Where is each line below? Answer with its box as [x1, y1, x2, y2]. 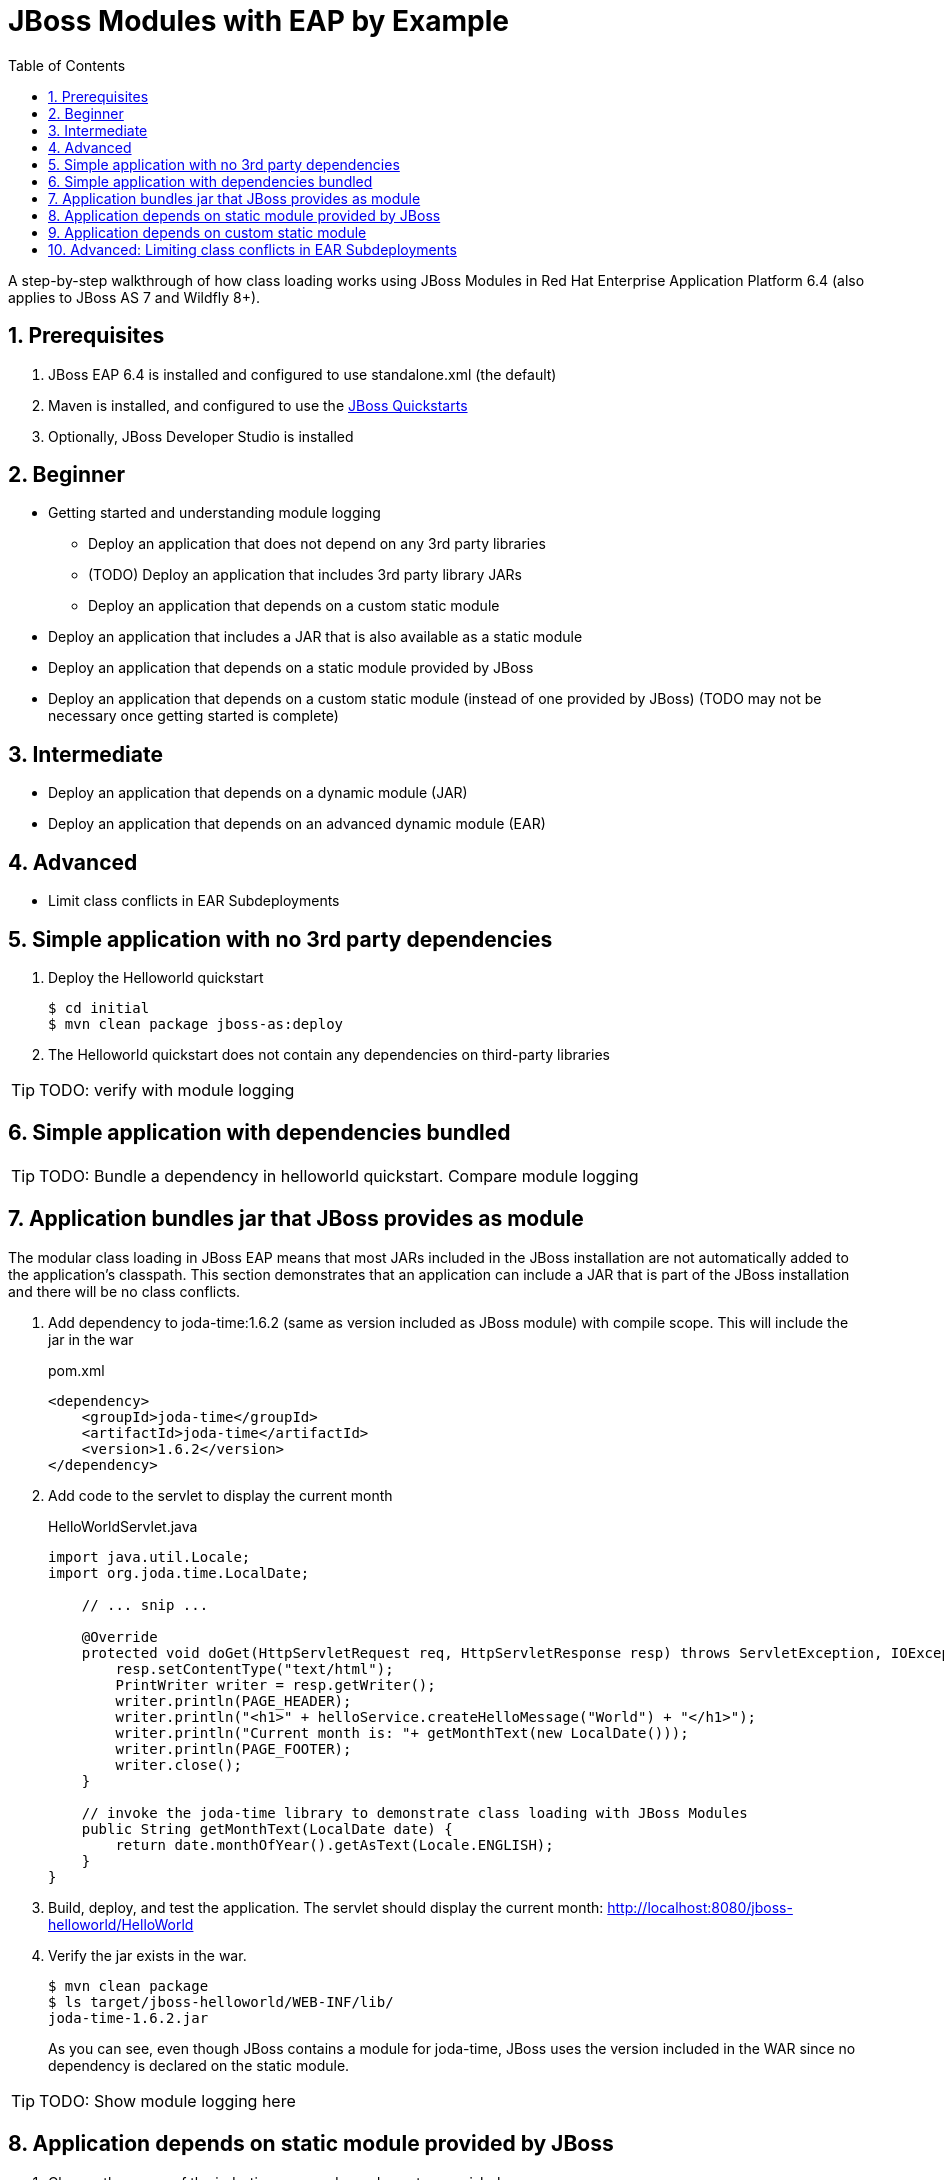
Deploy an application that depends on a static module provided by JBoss [48, 659, 534, 677]
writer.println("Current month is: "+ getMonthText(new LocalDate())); [115, 1724, 689, 1741]
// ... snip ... [81, 1596, 209, 1613]
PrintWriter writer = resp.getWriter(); [115, 1676, 436, 1693]
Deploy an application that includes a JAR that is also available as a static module [48, 628, 583, 646]
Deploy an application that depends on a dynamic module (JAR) [48, 784, 468, 802]
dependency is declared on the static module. [48, 2056, 350, 2074]
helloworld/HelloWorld [48, 1915, 194, 1933]
